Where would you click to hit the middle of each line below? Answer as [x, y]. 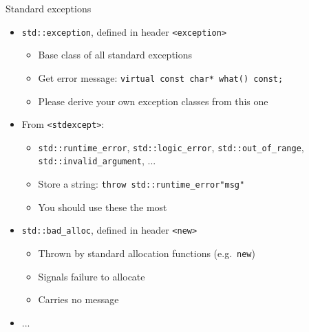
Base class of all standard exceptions [115, 55]
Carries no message [78, 299]
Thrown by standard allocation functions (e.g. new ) [147, 253]
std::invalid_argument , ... [97, 161]
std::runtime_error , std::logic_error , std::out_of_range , [171, 147]
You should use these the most [103, 207]
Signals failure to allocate [92, 276]
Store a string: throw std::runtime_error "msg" [141, 184]
